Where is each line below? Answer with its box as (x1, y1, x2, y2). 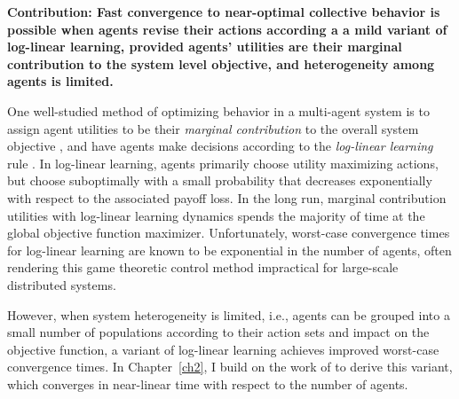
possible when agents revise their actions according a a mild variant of (7, 20, 447, 38)
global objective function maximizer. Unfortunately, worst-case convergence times (7, 223, 450, 242)
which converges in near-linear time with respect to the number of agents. (7, 374, 408, 393)
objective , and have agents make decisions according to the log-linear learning (7, 137, 433, 155)
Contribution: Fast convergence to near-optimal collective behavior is (7, 3, 440, 20)
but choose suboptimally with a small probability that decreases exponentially (7, 171, 432, 190)
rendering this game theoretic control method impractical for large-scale (7, 258, 399, 277)
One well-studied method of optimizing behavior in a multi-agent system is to (7, 101, 430, 120)
